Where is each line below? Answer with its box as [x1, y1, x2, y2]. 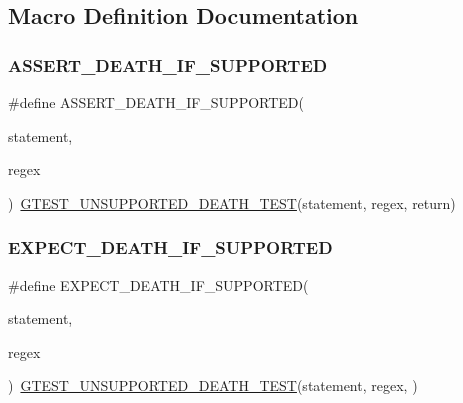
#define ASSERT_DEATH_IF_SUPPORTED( [8, 92, 305, 112]
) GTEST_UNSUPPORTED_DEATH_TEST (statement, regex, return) [8, 192, 456, 213]
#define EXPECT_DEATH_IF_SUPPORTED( [8, 274, 309, 295]
